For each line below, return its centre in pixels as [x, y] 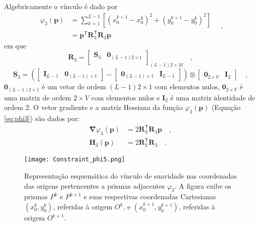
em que [15, 45]
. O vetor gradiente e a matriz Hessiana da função [106, 107]
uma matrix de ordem [38, 97]
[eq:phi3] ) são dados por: [42, 118]
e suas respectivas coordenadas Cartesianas [150, 196]
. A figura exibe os [203, 185]
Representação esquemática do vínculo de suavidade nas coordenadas [131, 176]
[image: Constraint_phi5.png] [75, 160]
